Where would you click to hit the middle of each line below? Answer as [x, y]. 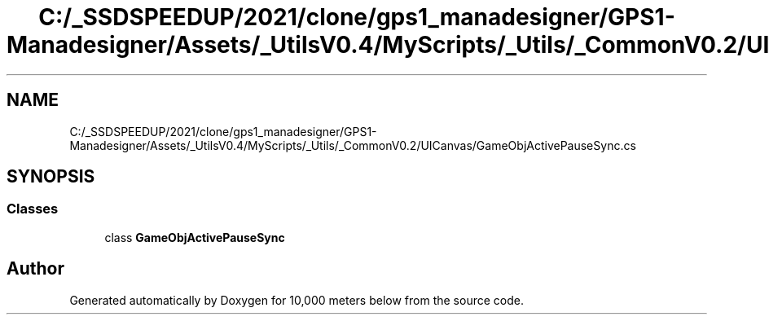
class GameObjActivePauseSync [195, 237]
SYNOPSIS [51, 177]
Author [35, 269]
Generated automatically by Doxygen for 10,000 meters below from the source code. [297, 300]
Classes [33, 209]
